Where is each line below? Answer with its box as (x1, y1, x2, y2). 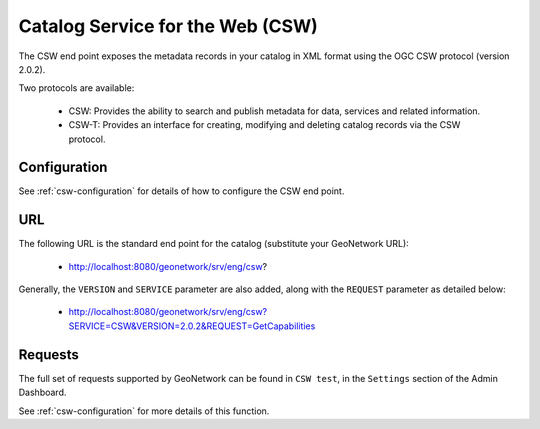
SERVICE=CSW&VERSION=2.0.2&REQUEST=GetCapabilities (68, 320, 316, 332)
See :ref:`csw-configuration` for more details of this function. (18, 405, 270, 417)
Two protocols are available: (18, 82, 135, 94)
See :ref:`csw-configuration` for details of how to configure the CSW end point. (18, 185, 345, 197)
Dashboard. (18, 386, 67, 399)
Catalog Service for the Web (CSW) (18, 15, 319, 37)
